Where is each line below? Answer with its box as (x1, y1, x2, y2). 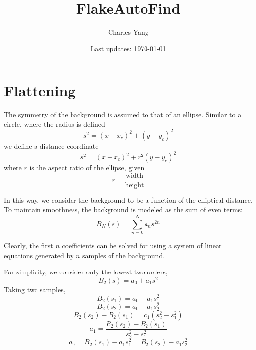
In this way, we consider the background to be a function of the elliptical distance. (4, 194, 253, 205)
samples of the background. (82, 250, 165, 260)
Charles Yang (108, 27, 148, 37)
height (125, 181, 144, 189)
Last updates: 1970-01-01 (90, 43, 166, 53)
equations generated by (4, 250, 74, 260)
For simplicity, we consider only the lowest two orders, (4, 267, 168, 277)
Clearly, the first (4, 240, 53, 250)
